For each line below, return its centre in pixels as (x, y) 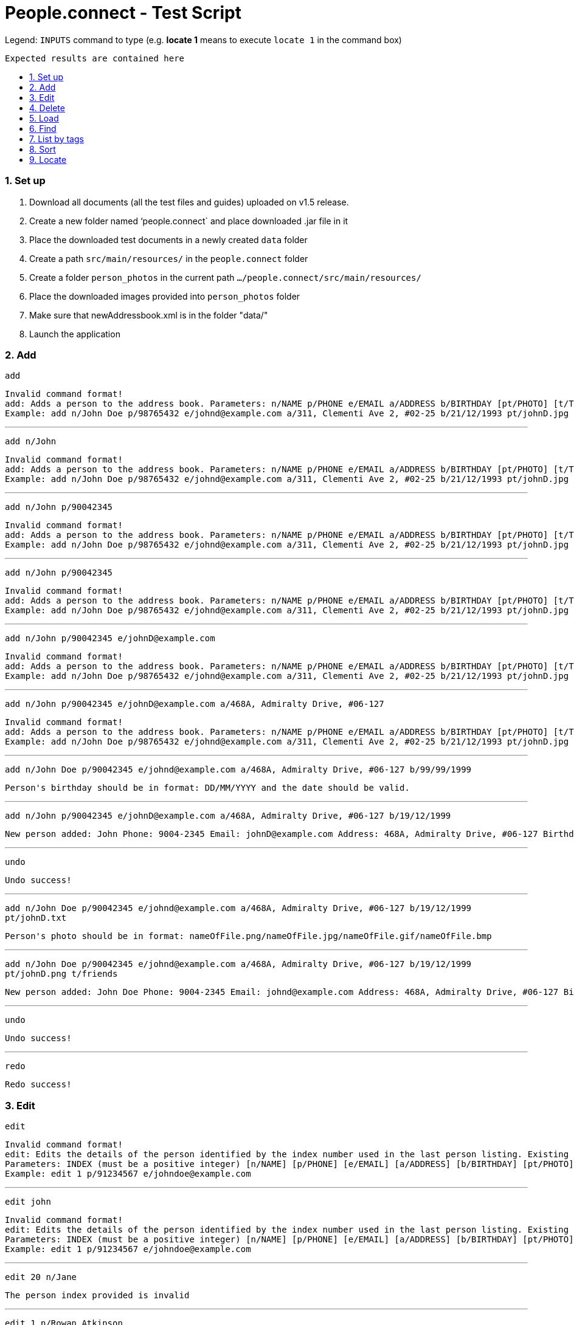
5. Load (44, 118)
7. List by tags (57, 139)
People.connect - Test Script (123, 13)
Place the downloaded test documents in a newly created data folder (168, 239)
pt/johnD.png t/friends (61, 974)
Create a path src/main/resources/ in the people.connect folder (169, 258)
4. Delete (47, 108)
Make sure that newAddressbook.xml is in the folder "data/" (149, 315)
